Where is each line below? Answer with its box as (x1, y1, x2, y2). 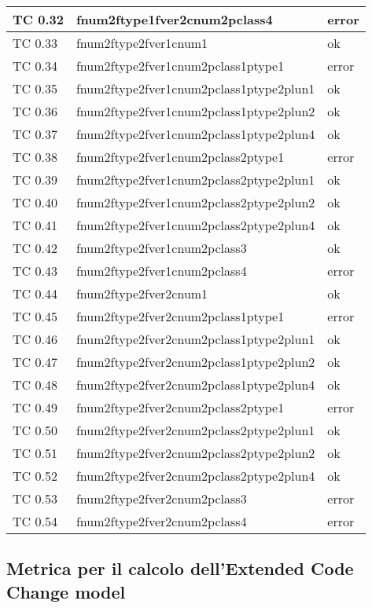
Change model (6, 579, 126, 603)
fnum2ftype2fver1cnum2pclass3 (76, 239, 247, 257)
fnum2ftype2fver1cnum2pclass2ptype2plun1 (76, 170, 315, 189)
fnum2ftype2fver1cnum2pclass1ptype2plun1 (76, 79, 315, 97)
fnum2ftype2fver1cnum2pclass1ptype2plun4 (76, 125, 315, 143)
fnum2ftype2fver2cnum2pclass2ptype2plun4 (76, 467, 315, 485)
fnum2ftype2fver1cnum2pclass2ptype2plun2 (76, 193, 315, 211)
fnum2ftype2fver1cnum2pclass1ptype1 (76, 57, 285, 75)
